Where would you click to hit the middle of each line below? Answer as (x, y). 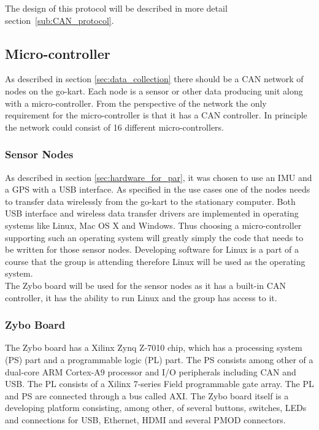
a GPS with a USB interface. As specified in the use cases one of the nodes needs (158, 189)
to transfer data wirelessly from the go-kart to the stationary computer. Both (150, 201)
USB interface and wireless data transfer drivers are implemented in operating (152, 213)
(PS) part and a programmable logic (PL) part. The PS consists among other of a (159, 359)
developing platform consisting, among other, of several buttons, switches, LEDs (156, 408)
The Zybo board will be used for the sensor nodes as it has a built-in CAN (145, 285)
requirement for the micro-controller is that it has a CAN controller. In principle (156, 115)
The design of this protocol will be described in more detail (116, 8)
